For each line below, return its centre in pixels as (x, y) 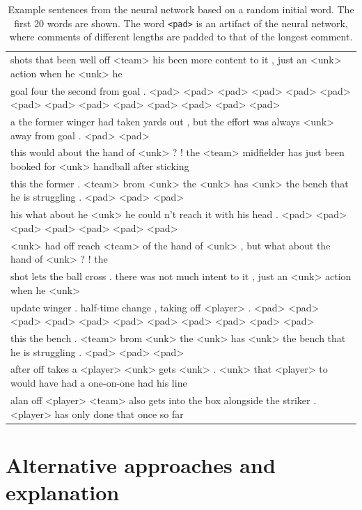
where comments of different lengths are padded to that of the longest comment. (181, 37)
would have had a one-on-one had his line (99, 383)
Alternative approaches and (141, 464)
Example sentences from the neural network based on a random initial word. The (181, 9)
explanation (63, 492)
